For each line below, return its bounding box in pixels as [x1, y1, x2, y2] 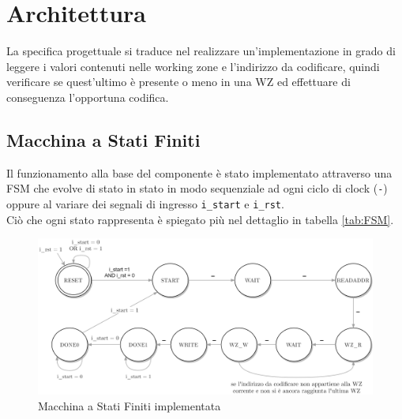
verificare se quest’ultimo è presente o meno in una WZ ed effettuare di [6, 73, 351, 90]
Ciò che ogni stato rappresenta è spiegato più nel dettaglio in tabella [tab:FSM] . [6, 211, 394, 227]
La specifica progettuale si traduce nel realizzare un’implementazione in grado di [6, 43, 396, 59]
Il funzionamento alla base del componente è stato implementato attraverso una [6, 164, 393, 181]
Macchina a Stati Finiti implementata [38, 397, 221, 413]
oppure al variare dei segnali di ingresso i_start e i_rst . [6, 195, 284, 211]
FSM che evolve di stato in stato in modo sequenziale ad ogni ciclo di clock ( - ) [6, 180, 388, 196]
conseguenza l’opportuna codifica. [6, 88, 169, 105]
